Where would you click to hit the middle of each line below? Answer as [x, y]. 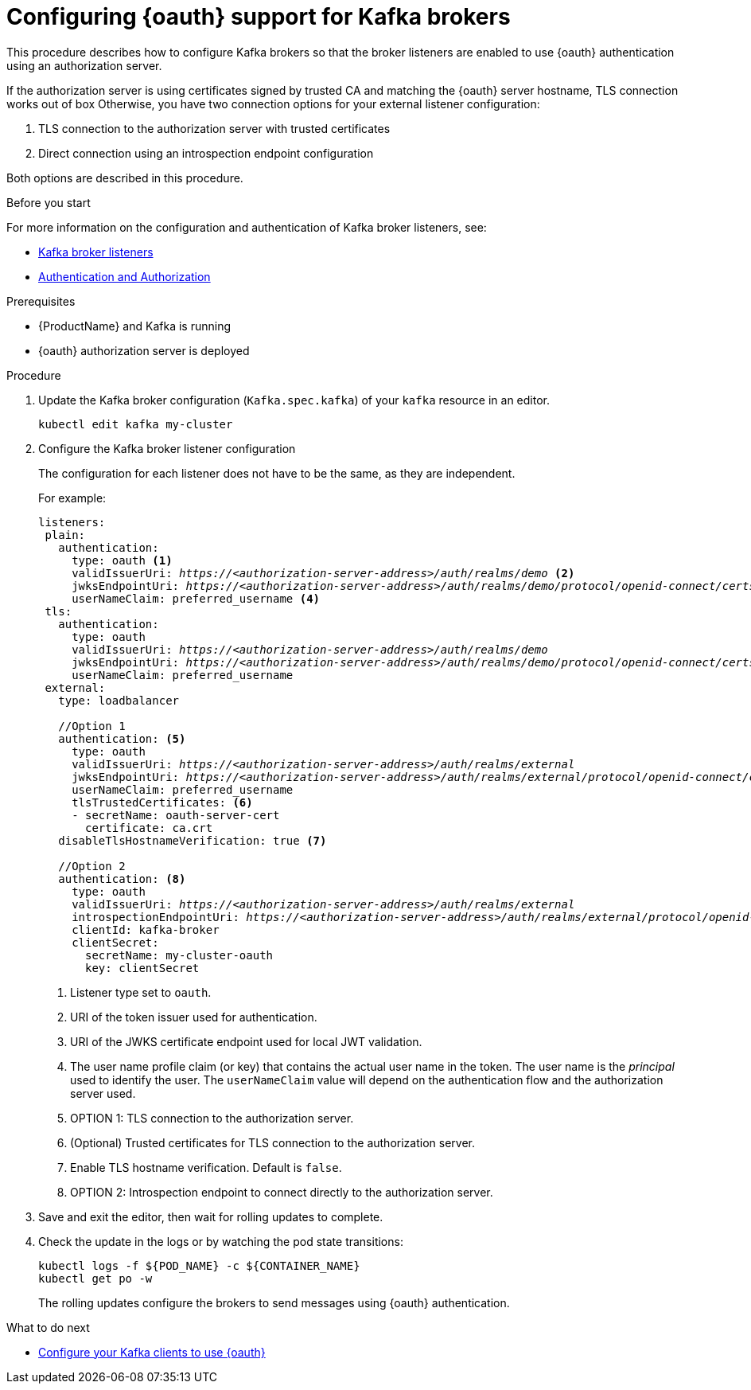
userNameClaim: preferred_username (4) [196, 598]
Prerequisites [41, 301]
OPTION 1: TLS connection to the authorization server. [212, 1118]
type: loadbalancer [119, 700]
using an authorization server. [84, 65]
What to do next [48, 1327]
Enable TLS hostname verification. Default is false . [206, 1167]
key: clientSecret [142, 968]
